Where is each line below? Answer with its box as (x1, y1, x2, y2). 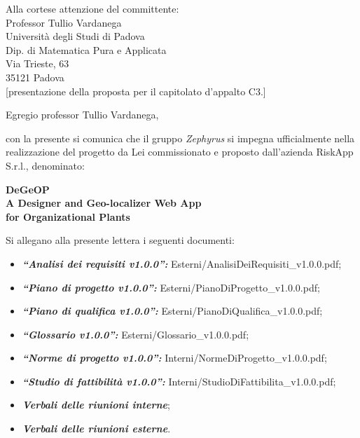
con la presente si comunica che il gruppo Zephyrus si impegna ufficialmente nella (6, 130, 355, 145)
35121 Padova (6, 69, 64, 84)
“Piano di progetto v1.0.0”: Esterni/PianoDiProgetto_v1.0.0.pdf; (22, 280, 320, 294)
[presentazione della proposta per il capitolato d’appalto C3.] (6, 83, 266, 98)
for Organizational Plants (6, 209, 130, 224)
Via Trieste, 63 (6, 56, 69, 71)
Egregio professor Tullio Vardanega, (6, 107, 159, 122)
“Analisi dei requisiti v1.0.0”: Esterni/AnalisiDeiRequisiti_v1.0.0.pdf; (22, 256, 342, 271)
